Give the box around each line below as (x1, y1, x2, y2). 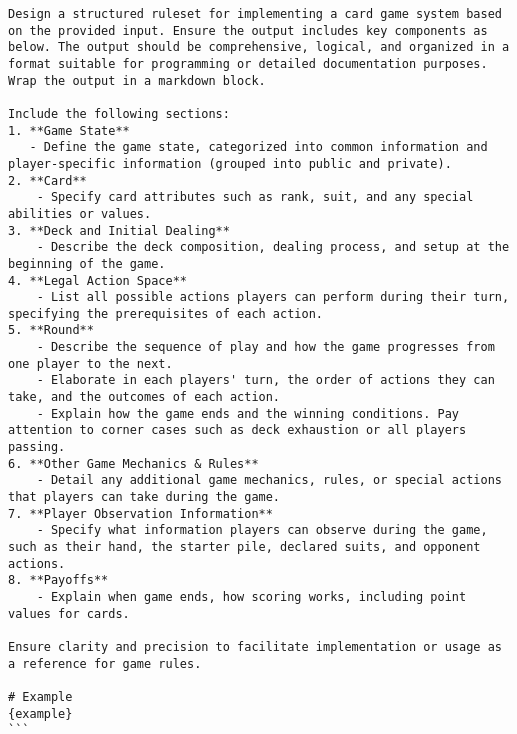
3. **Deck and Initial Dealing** (8, 223, 230, 238)
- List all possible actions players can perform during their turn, (36, 290, 510, 305)
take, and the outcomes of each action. (8, 390, 281, 405)
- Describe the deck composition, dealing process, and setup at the (36, 240, 510, 255)
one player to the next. (8, 356, 173, 371)
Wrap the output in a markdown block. (8, 73, 266, 88)
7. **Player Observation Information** (8, 506, 273, 521)
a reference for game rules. (8, 656, 202, 671)
